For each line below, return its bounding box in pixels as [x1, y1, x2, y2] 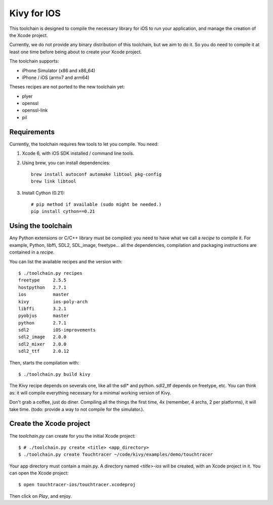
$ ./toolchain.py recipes [18, 270, 83, 276]
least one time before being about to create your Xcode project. [9, 49, 142, 55]
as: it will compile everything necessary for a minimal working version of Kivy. [9, 389, 171, 395]
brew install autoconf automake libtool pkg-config [31, 171, 162, 177]
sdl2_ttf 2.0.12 [18, 348, 69, 354]
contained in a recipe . [9, 249, 55, 256]
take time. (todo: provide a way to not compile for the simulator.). [9, 406, 144, 412]
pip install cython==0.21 [31, 208, 96, 214]
